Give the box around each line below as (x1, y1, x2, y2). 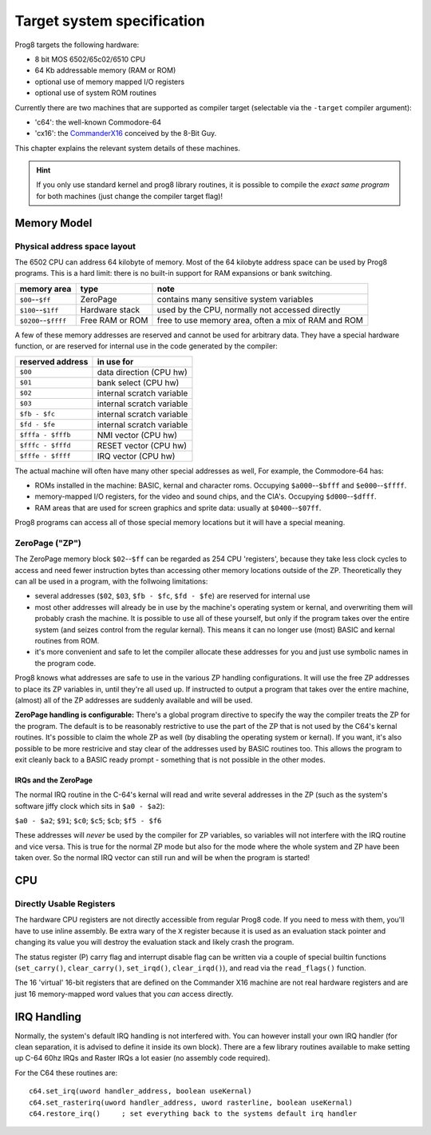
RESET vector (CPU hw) (97, 440, 188, 451)
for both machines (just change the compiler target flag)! (36, 191, 223, 201)
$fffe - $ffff (19, 452, 71, 460)
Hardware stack (80, 304, 140, 315)
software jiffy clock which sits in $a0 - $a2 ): (14, 801, 165, 810)
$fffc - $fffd (19, 441, 71, 450)
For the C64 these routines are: (14, 1068, 118, 1077)
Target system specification (14, 12, 205, 30)
